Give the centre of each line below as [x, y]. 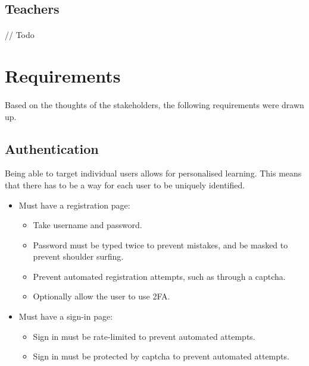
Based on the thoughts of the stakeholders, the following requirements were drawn [154, 104]
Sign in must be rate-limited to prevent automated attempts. [144, 336]
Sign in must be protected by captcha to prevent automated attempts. [161, 356]
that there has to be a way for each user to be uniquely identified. [125, 184]
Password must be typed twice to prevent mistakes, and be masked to [160, 244]
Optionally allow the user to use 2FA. [102, 296]
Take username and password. [88, 225]
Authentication [52, 148]
